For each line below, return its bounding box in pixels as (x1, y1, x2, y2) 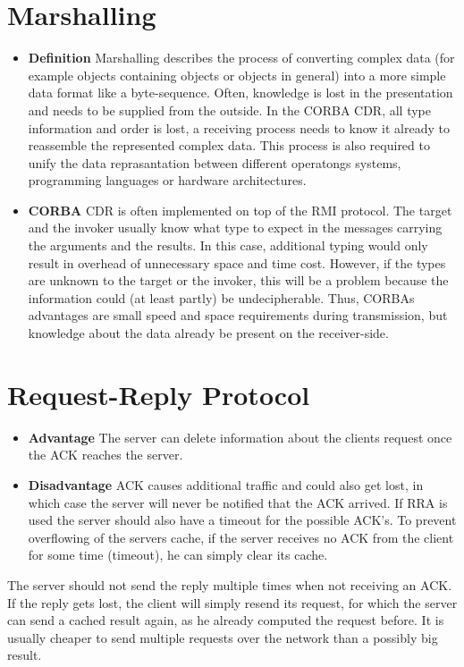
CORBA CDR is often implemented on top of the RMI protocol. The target (28, 200, 452, 219)
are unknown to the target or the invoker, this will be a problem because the (28, 271, 449, 290)
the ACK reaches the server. (28, 445, 183, 464)
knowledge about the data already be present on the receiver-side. (28, 324, 389, 342)
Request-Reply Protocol (7, 376, 310, 412)
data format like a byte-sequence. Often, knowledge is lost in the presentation (28, 83, 453, 102)
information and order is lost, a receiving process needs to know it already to (28, 118, 450, 137)
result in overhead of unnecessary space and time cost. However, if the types (28, 253, 446, 272)
